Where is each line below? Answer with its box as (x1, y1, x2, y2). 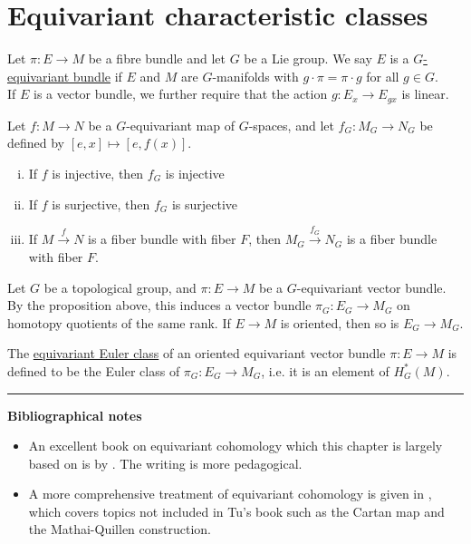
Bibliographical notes (7, 405, 142, 424)
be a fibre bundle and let (88, 49, 226, 68)
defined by (7, 133, 65, 152)
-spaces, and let (248, 115, 334, 134)
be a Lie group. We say (244, 49, 372, 68)
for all (366, 66, 399, 85)
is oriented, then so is (280, 313, 399, 332)
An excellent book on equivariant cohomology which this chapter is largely (28, 436, 443, 455)
